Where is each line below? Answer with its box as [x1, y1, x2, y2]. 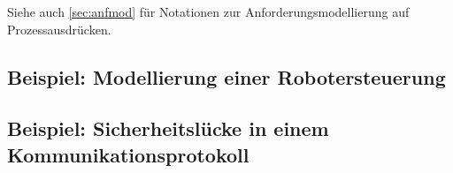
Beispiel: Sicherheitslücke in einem [7, 115, 329, 142]
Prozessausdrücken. [7, 19, 111, 38]
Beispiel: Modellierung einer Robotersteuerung [7, 63, 446, 90]
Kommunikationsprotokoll [7, 140, 250, 168]
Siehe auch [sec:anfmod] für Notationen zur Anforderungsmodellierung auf [7, 3, 410, 20]
